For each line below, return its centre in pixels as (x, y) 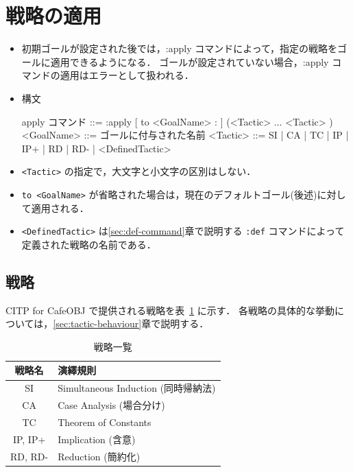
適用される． (60, 208)
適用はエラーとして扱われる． (127, 75)
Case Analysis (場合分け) (111, 405)
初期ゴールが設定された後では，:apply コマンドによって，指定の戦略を (180, 48)
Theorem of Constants (105, 422)
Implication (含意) (97, 439)
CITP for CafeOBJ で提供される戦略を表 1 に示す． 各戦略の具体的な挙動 (170, 310)
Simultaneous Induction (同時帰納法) (137, 388)
